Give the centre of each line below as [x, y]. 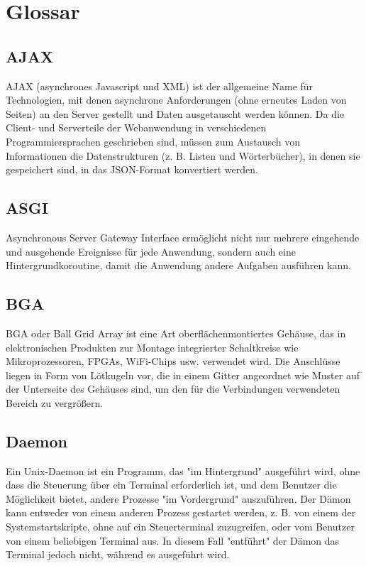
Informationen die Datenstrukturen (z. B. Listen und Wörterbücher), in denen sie [183, 155]
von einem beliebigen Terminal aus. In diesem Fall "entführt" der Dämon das [173, 540]
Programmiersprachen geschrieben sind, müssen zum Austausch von [153, 141]
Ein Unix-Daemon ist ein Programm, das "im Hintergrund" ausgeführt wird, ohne [183, 470]
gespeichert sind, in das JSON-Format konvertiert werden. [132, 169]
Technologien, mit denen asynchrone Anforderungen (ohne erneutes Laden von [176, 100]
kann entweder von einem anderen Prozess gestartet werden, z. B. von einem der [181, 512]
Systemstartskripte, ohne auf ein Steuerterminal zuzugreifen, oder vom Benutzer [180, 527]
